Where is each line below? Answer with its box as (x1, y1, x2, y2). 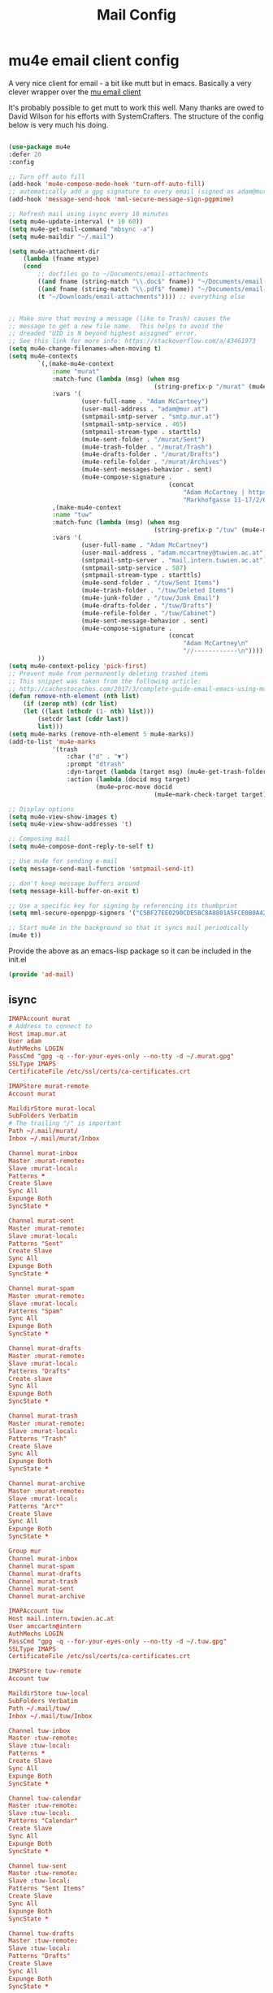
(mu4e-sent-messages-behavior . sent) (80, 466, 213, 474)
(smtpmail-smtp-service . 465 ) (80, 420, 187, 428)
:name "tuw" (51, 510, 93, 519)
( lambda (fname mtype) (23, 254, 100, 263)
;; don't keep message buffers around (8, 879, 140, 888)
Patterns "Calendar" (8, 1817, 79, 1826)
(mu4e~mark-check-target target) (154, 790, 267, 798)
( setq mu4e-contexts (8, 352, 79, 361)
